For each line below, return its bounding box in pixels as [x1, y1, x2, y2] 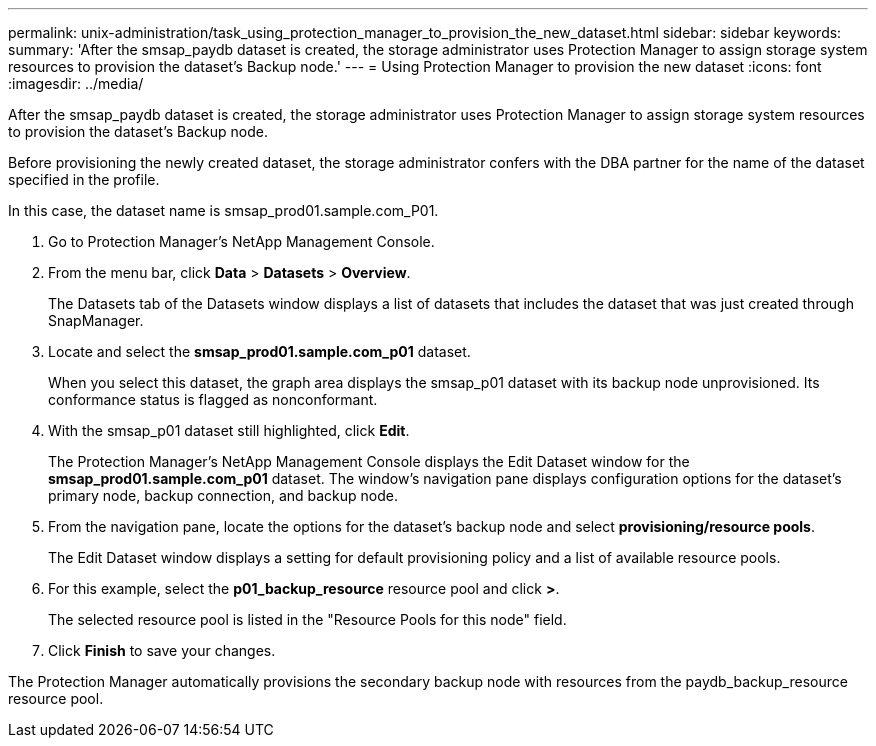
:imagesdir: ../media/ [8, 75, 144, 92]
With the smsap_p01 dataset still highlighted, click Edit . [48, 422, 410, 439]
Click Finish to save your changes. [48, 642, 276, 659]
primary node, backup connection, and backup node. [48, 487, 399, 504]
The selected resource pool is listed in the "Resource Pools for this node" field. [48, 611, 567, 628]
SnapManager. [48, 312, 144, 329]
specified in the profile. [8, 171, 160, 188]
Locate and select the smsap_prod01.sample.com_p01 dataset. [48, 343, 471, 360]
